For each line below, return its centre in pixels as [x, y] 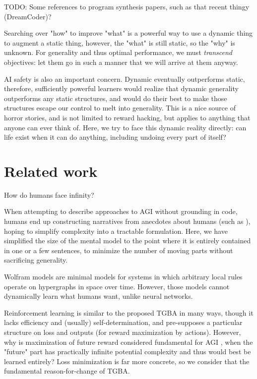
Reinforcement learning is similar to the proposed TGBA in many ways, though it [129, 312]
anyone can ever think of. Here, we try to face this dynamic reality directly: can [125, 127]
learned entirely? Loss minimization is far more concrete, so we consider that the [127, 361]
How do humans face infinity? [49, 194]
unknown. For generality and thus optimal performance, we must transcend [118, 52]
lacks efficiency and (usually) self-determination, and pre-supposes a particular [123, 322]
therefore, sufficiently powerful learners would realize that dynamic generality [121, 88]
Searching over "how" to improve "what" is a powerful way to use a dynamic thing [128, 33]
